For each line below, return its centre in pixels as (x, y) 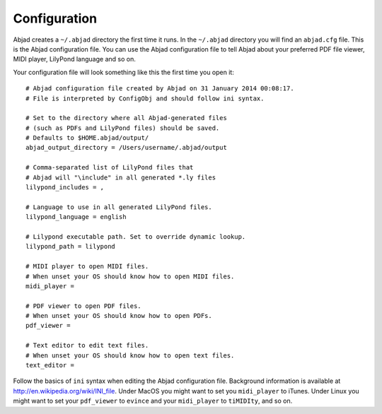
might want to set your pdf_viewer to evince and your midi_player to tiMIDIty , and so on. (153, 401)
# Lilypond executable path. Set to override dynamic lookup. (136, 236)
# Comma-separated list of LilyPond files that (110, 167)
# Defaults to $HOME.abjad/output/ (87, 138)
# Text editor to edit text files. (87, 345)
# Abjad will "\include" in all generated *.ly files (121, 177)
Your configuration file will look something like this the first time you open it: (124, 72)
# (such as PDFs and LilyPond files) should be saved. (123, 128)
